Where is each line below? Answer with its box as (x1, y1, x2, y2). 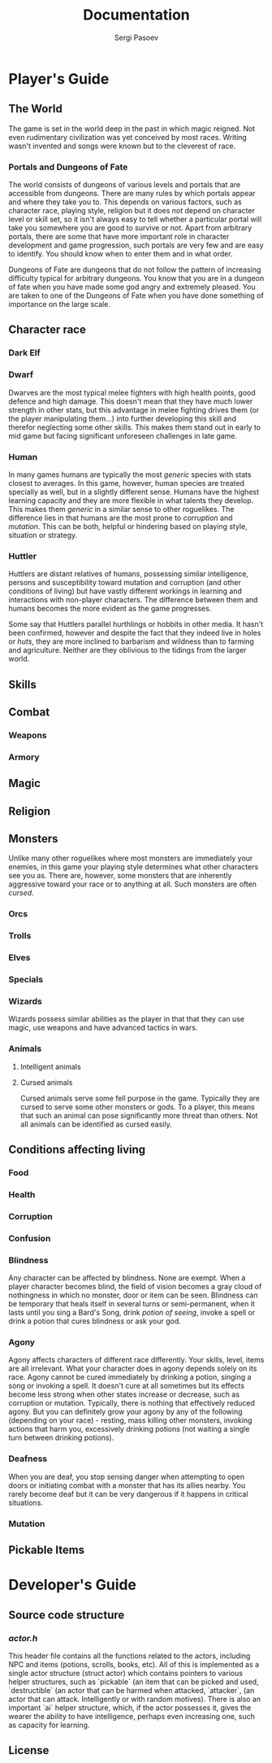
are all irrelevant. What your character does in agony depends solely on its (8, 1363, 257, 1373)
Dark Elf (8, 348, 41, 359)
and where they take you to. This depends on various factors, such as (8, 197, 242, 207)
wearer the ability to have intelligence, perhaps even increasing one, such (8, 1711, 256, 1721)
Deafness (8, 1453, 47, 1464)
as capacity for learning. (8, 1720, 90, 1730)
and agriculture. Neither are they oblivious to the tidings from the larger (8, 645, 247, 655)
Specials (8, 974, 43, 986)
